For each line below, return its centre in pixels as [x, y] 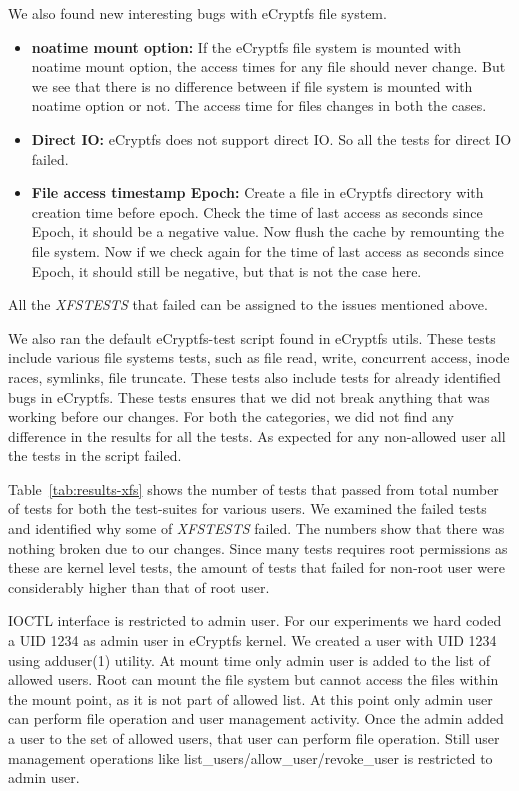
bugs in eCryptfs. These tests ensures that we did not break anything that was [249, 396]
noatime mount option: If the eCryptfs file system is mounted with [246, 46]
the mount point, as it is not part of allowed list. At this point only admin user [250, 698]
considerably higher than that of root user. [139, 586]
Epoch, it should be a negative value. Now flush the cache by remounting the [267, 231]
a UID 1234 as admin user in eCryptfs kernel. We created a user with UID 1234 [252, 640]
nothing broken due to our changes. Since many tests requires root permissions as [258, 547]
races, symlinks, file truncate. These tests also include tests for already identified [254, 376]
